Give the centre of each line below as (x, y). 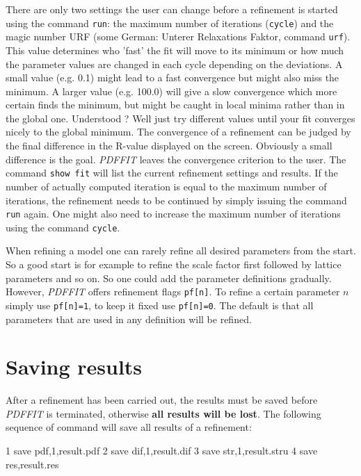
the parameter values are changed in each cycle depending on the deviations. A (174, 64)
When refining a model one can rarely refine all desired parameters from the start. (181, 251)
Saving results (74, 367)
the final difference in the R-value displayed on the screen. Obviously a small (169, 146)
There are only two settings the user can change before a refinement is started (172, 9)
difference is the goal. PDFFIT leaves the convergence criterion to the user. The (176, 159)
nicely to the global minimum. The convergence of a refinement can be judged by (178, 132)
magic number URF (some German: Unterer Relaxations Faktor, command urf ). (178, 36)
